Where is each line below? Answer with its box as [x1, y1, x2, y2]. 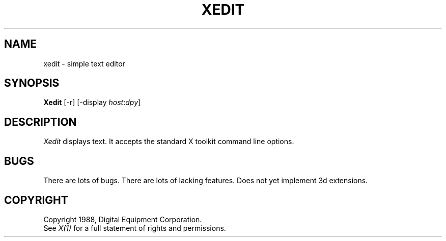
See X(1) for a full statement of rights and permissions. [43, 223, 226, 232]
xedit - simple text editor [43, 59, 125, 68]
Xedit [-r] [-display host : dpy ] [43, 98, 141, 107]
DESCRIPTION [4, 115, 77, 128]
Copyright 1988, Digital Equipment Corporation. [43, 215, 202, 224]
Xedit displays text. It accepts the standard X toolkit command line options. [43, 137, 294, 146]
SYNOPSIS [4, 77, 60, 90]
